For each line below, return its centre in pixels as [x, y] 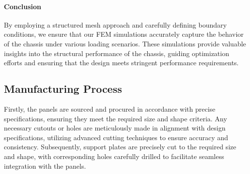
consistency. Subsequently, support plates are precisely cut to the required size [120, 147]
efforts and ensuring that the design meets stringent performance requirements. [121, 63]
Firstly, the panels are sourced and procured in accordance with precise [110, 109]
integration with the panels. [45, 166]
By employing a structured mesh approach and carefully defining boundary [115, 24]
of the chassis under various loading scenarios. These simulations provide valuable [125, 43]
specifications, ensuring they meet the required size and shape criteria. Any [116, 118]
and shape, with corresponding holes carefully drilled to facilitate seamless [114, 156]
